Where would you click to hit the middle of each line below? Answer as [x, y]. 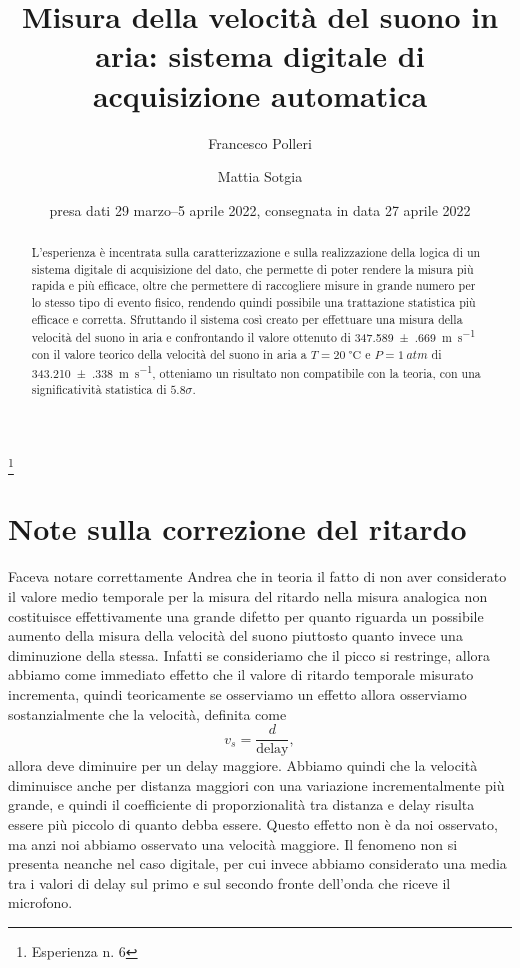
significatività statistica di [99, 389]
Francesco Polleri [260, 142]
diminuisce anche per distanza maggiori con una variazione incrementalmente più [256, 784]
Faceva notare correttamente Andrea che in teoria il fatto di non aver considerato [257, 576]
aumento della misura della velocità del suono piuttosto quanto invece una [235, 635]
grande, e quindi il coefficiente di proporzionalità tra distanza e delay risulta [241, 804]
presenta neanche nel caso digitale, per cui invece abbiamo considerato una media [257, 863]
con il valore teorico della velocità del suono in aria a [169, 353]
